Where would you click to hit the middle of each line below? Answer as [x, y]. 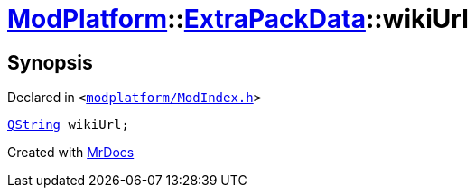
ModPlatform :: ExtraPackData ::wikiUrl [238, 19]
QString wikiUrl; [68, 125]
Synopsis [50, 62]
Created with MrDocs [71, 153]
